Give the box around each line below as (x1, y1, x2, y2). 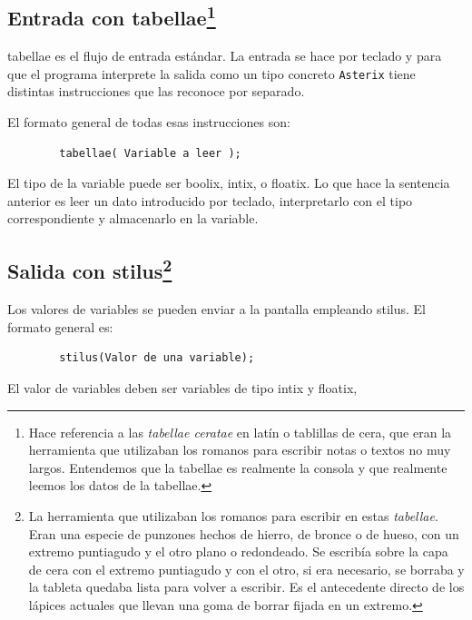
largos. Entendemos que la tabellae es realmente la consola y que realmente (28, 458, 447, 477)
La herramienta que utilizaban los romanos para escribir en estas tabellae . (28, 506, 438, 525)
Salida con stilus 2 (7, 253, 172, 285)
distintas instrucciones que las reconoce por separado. (7, 82, 305, 101)
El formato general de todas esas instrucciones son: (7, 113, 290, 132)
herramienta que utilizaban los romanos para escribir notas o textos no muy (28, 440, 451, 459)
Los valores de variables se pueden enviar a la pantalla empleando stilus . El (7, 300, 427, 319)
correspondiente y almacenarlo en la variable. (7, 209, 259, 228)
